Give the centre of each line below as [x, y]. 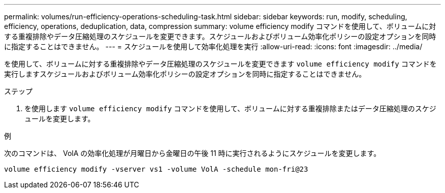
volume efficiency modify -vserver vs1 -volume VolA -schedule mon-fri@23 [156, 169]
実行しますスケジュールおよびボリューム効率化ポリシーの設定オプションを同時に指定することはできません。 [185, 74]
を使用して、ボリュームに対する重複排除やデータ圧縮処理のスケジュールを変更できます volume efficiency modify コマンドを [220, 64]
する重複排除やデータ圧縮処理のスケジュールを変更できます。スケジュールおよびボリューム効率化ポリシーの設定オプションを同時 [220, 36]
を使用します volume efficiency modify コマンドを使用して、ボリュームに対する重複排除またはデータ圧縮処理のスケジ [230, 108]
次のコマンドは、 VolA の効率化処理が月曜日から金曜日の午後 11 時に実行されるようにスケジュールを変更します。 [193, 153]
